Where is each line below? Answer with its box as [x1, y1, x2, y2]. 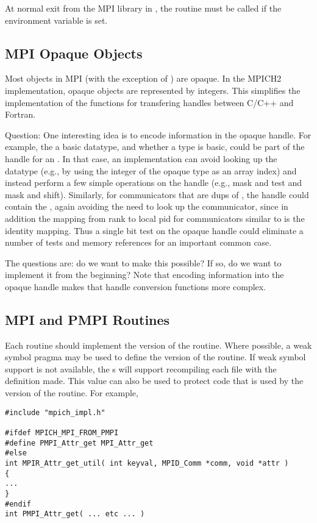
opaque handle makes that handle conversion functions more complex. [5, 280, 266, 293]
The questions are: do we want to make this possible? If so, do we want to [5, 256, 282, 269]
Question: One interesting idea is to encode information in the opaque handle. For [5, 128, 312, 141]
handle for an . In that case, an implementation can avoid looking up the [5, 152, 277, 165]
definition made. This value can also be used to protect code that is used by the [5, 374, 304, 387]
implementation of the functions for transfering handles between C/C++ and [5, 96, 294, 109]
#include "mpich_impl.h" [5, 408, 105, 417]
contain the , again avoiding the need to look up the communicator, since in [5, 200, 288, 213]
